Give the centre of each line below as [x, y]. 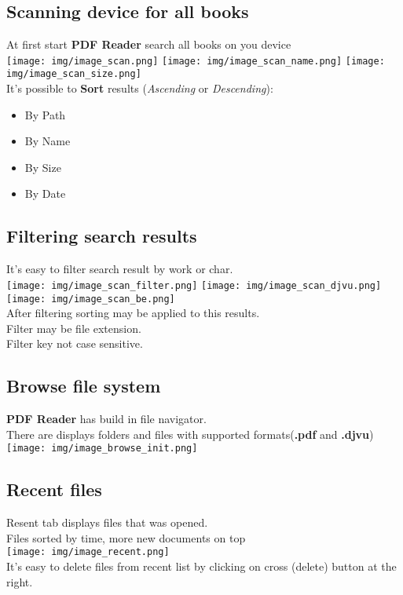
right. [20, 581]
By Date [45, 193]
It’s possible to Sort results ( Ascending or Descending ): [140, 88]
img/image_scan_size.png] [74, 74]
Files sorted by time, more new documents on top [126, 537]
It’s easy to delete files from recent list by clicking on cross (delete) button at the [201, 566]
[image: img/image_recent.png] [88, 552]
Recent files [54, 489]
